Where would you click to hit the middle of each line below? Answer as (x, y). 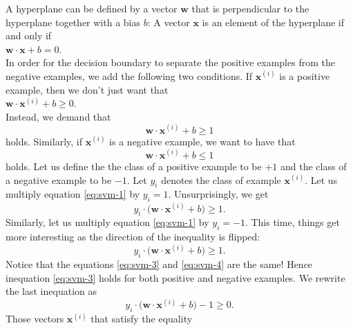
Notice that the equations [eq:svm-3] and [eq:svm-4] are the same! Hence (159, 264)
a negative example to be (59, 179)
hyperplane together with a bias (73, 22)
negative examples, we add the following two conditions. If (129, 75)
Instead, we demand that (58, 116)
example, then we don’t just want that (87, 89)
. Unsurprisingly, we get (218, 194)
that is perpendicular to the (250, 8)
